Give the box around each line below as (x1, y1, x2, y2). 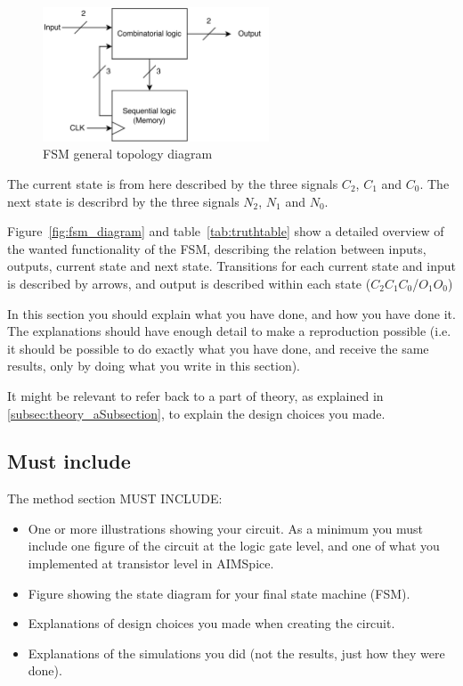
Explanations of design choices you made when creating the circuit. (28, 614, 395, 633)
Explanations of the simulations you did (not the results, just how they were (28, 643, 445, 662)
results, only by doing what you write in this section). (7, 356, 301, 375)
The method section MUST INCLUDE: (7, 489, 223, 508)
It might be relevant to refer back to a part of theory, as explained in (7, 386, 384, 404)
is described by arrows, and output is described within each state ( (7, 274, 371, 292)
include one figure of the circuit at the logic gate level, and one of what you (28, 536, 440, 555)
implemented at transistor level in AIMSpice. (28, 554, 274, 573)
